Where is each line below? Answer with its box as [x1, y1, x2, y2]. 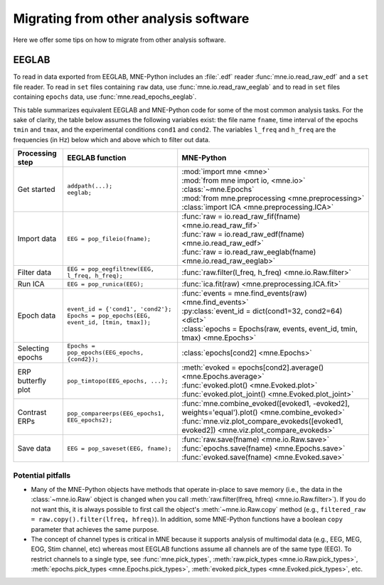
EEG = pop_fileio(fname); [67, 235, 151, 242]
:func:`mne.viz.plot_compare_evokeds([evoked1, [181, 417, 343, 426]
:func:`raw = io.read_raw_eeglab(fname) [181, 247, 316, 257]
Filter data [17, 267, 52, 277]
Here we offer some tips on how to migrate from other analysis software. [13, 36, 226, 44]
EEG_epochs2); [67, 417, 113, 424]
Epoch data [17, 311, 56, 321]
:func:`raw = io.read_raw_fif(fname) [181, 212, 301, 222]
